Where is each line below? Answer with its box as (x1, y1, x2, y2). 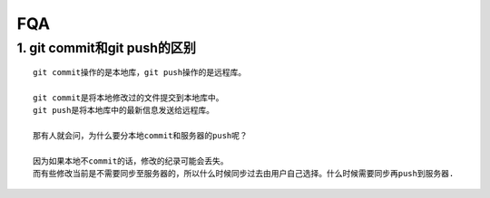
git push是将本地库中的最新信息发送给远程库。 (33, 105, 215, 116)
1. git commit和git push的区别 (16, 40, 197, 56)
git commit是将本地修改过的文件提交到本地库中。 (33, 92, 224, 103)
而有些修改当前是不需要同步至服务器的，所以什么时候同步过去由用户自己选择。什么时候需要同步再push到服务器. (33, 168, 455, 179)
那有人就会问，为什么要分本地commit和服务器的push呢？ (33, 131, 249, 141)
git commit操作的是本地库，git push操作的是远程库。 (33, 68, 247, 78)
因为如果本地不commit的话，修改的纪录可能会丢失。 (33, 156, 229, 166)
